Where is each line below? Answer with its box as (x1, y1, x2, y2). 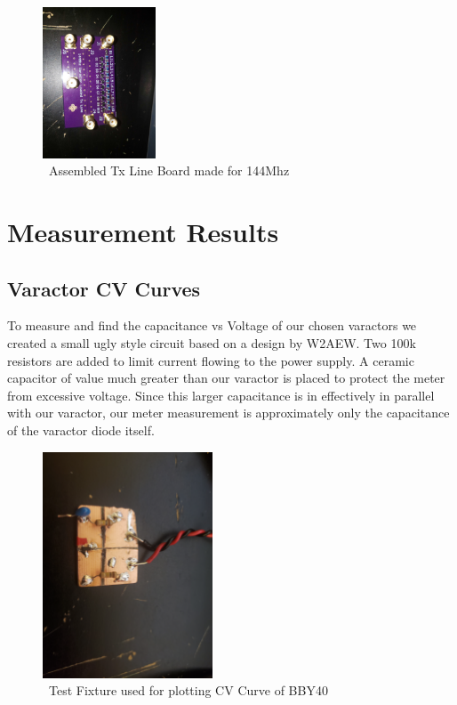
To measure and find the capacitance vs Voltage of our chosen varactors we (7, 316, 417, 335)
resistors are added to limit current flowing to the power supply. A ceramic (7, 351, 414, 369)
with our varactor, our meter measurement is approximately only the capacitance (7, 403, 450, 422)
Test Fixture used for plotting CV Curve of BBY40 (48, 681, 328, 700)
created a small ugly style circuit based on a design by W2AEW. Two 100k (7, 333, 416, 352)
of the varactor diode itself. (7, 420, 155, 439)
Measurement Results (7, 213, 279, 249)
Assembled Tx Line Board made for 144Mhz (48, 161, 290, 180)
